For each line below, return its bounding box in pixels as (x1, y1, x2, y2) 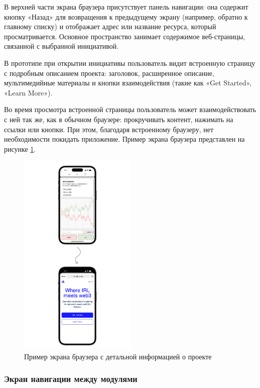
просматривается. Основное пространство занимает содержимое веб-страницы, (4, 31, 245, 41)
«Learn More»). (4, 87, 53, 98)
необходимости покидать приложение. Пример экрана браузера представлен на (4, 134, 245, 144)
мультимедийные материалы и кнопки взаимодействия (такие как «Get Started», (4, 77, 252, 88)
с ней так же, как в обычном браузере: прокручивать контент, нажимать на (4, 114, 233, 124)
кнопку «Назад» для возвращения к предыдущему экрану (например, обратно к (4, 11, 248, 22)
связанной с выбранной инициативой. (4, 41, 119, 51)
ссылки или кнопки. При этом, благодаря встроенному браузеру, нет (4, 124, 214, 134)
